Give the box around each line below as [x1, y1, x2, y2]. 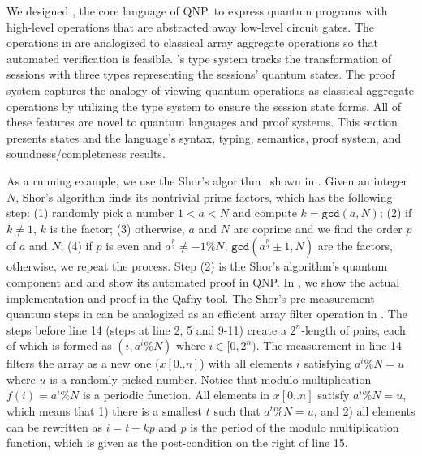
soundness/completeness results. [6, 145, 166, 162]
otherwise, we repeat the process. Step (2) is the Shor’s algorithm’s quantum [6, 258, 388, 275]
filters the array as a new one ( [6, 355, 160, 372]
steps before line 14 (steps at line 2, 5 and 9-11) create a [6, 321, 286, 338]
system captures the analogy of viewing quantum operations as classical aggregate [6, 81, 414, 98]
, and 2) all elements [313, 403, 416, 420]
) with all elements [200, 355, 293, 372]
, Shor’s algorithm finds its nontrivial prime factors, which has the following [15, 188, 393, 205]
